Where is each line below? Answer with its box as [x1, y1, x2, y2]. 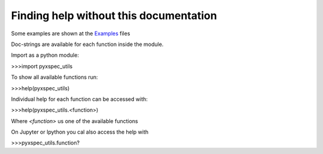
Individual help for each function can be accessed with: [11, 96, 148, 103]
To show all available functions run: [11, 73, 98, 81]
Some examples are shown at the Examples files [11, 30, 130, 37]
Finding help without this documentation [11, 9, 218, 22]
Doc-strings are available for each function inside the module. [11, 41, 164, 48]
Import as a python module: [11, 51, 79, 59]
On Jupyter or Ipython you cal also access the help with [11, 128, 149, 135]
